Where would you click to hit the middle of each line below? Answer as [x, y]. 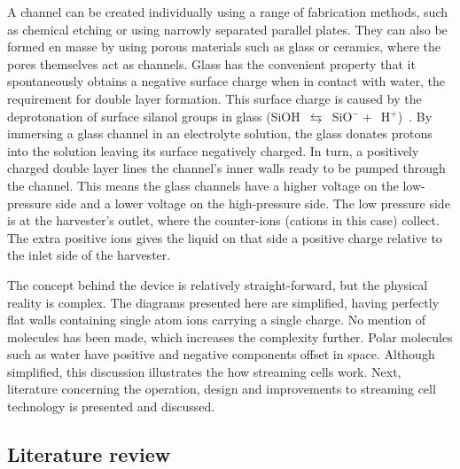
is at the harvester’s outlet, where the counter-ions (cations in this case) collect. [223, 220]
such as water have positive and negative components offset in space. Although [221, 354]
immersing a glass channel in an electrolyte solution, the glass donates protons [220, 133]
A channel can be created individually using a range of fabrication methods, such [227, 12]
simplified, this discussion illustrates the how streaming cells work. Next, [204, 371]
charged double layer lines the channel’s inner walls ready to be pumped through [226, 168]
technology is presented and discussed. [111, 406]
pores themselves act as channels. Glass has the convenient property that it [211, 63]
